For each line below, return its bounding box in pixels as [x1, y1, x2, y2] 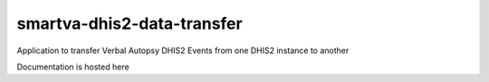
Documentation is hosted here [16, 61, 130, 72]
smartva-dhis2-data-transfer [16, 14, 244, 33]
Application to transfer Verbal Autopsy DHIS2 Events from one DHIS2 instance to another [16, 45, 350, 56]
